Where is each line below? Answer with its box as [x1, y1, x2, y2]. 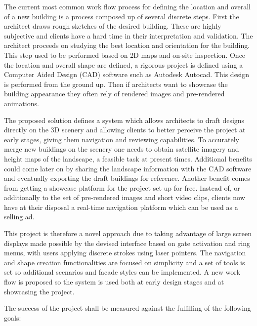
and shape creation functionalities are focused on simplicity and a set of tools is [4, 257, 245, 267]
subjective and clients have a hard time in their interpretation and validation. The [4, 30, 253, 41]
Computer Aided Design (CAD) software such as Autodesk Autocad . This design [4, 69, 250, 80]
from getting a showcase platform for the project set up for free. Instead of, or [4, 182, 240, 193]
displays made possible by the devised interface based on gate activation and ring [4, 238, 250, 248]
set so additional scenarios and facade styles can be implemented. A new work [4, 267, 241, 277]
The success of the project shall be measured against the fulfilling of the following [4, 303, 251, 313]
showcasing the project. [4, 286, 75, 296]
